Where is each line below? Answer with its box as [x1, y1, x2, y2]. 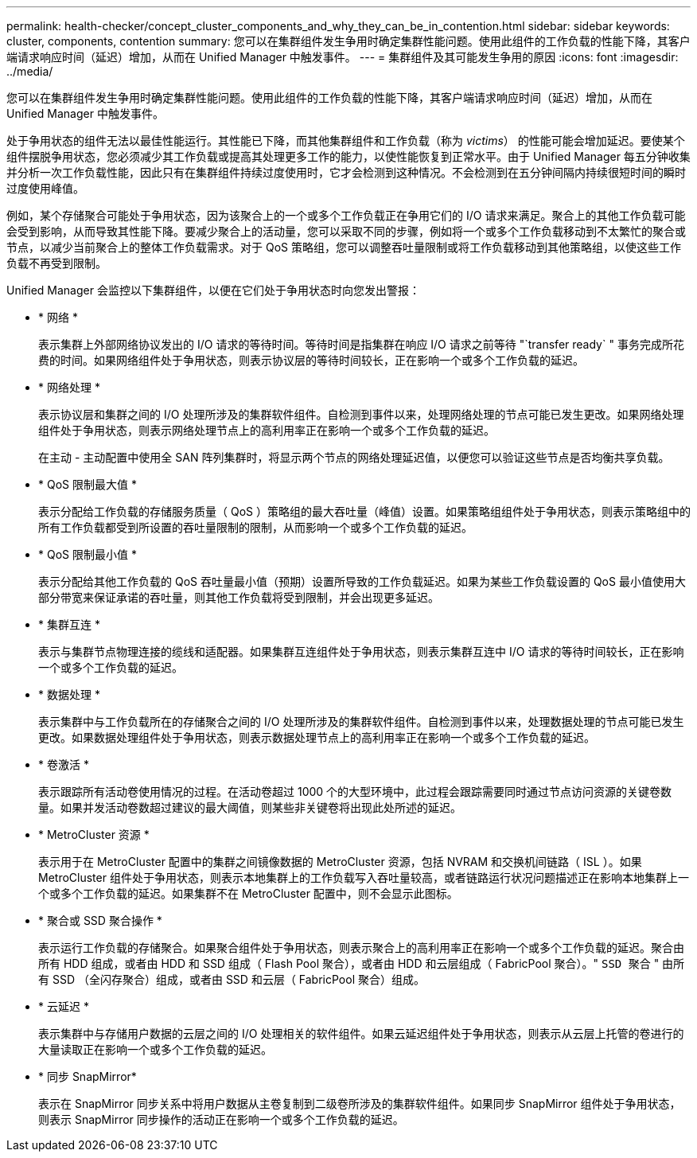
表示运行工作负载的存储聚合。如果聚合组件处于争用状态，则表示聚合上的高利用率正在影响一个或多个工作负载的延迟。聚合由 [38, 941, 684, 954]
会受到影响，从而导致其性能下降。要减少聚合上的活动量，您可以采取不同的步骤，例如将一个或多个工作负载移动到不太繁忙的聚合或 [6, 224, 686, 238]
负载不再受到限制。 [6, 256, 107, 270]
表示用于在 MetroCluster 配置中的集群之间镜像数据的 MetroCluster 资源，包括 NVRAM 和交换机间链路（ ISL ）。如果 [38, 855, 642, 868]
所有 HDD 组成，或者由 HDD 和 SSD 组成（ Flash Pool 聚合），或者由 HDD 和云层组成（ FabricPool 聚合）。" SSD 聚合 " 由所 [38, 957, 685, 970]
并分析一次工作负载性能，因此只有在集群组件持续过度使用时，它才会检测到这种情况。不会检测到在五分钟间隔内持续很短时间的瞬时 [6, 166, 686, 179]
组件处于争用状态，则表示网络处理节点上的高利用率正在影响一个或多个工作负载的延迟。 [38, 423, 495, 437]
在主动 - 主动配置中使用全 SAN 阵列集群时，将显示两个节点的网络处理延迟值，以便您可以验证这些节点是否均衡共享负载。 [38, 450, 670, 464]
